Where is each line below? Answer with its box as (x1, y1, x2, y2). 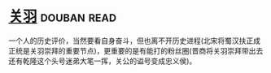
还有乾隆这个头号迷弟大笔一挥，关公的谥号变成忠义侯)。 (8, 56, 197, 66)
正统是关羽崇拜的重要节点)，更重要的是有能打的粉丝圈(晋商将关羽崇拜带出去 (8, 45, 264, 55)
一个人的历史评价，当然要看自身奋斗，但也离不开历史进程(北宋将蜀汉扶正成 (8, 36, 261, 45)
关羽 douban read (8, 7, 116, 26)
